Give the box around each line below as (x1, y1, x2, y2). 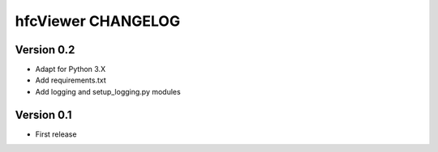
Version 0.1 (15, 108, 72, 121)
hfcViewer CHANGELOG (15, 12, 181, 30)
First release (35, 129, 77, 139)
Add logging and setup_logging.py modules (35, 87, 182, 96)
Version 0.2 (15, 43, 75, 57)
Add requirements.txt (35, 75, 107, 85)
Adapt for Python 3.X (35, 65, 105, 74)
